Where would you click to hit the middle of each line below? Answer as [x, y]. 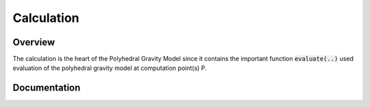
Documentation [47, 88]
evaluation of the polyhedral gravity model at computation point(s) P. [110, 68]
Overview [34, 42]
